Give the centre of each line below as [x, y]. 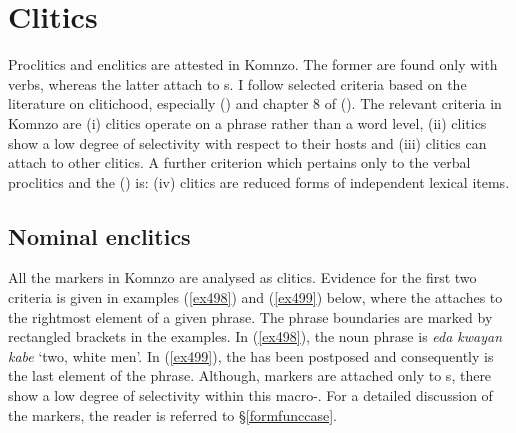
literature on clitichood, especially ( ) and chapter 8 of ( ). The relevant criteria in [255, 103]
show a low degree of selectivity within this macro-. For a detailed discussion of [250, 395]
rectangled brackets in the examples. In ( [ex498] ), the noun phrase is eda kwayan [255, 336]
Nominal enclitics [99, 235]
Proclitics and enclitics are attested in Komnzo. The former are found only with [253, 64]
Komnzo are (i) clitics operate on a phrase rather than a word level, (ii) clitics [247, 122]
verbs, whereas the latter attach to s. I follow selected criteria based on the [237, 83]
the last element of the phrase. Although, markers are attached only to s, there [250, 375]
